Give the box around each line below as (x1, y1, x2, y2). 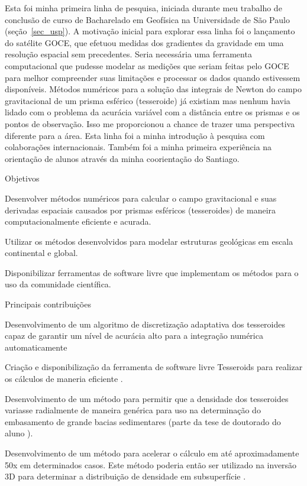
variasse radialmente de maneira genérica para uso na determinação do (5, 404, 261, 416)
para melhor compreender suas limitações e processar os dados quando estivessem (5, 71, 300, 83)
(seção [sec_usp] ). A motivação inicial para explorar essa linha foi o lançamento (5, 25, 295, 37)
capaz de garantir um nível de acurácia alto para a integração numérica (5, 329, 263, 342)
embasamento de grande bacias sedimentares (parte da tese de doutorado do (5, 415, 281, 427)
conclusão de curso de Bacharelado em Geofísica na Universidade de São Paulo (5, 13, 290, 25)
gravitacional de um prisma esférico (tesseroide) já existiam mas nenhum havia (5, 94, 290, 106)
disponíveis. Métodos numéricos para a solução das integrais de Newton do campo (5, 83, 302, 95)
